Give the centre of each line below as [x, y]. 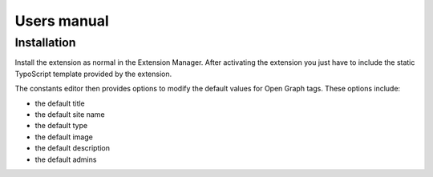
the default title [60, 103]
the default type [61, 126]
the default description [73, 148]
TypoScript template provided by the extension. [93, 74]
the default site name [70, 114]
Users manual [62, 21]
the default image [64, 137]
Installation [45, 42]
